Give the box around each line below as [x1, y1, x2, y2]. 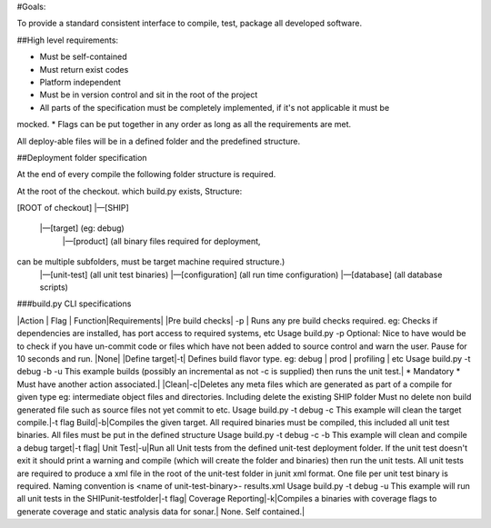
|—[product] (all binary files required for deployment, [62, 235, 261, 246]
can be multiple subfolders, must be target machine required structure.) [16, 256, 286, 267]
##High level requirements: [16, 35, 118, 45]
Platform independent [39, 76, 122, 87]
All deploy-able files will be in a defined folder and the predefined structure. [16, 135, 300, 146]
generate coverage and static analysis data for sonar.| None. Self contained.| [16, 505, 305, 517]
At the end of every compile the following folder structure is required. [16, 169, 276, 180]
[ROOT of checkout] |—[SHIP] [16, 203, 129, 214]
